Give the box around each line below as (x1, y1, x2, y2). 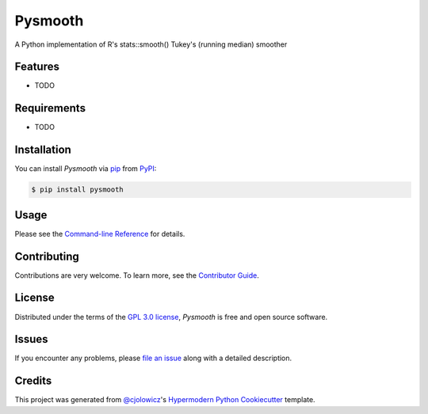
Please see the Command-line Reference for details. (14, 229, 185, 238)
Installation (14, 143, 71, 157)
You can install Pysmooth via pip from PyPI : (14, 164, 157, 173)
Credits (14, 374, 52, 388)
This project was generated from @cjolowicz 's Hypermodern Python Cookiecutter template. (14, 395, 316, 405)
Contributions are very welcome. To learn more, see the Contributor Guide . (14, 270, 259, 280)
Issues (14, 332, 48, 346)
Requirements (14, 101, 86, 115)
